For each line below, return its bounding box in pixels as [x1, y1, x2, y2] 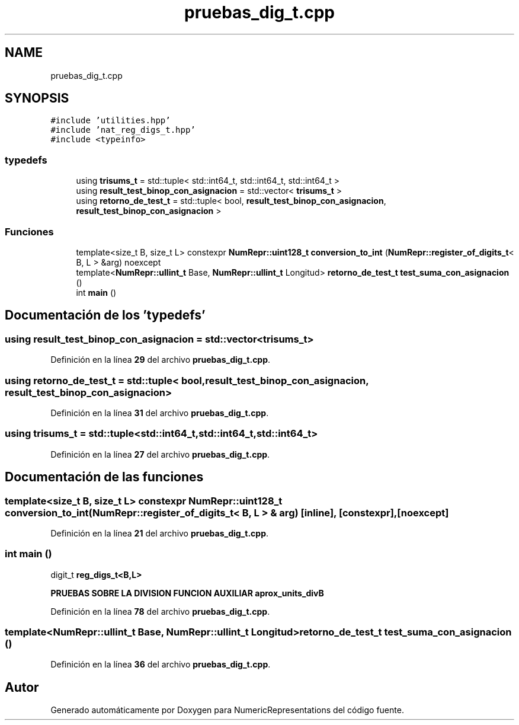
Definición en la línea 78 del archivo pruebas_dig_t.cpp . [50, 606, 270, 617]
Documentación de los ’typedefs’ [5, 308, 206, 323]
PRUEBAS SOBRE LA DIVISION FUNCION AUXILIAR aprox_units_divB [50, 587, 324, 598]
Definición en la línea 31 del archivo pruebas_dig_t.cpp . [50, 407, 269, 418]
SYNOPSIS [5, 91, 69, 106]
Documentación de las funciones [5, 470, 204, 485]
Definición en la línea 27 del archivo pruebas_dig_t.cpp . [50, 449, 270, 459]
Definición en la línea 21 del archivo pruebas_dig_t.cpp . [50, 528, 268, 538]
